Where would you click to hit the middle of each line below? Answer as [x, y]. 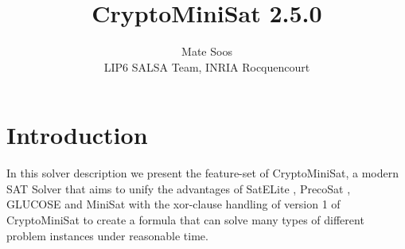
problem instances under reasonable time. [107, 235]
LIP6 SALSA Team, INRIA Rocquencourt [207, 66]
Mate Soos [207, 51]
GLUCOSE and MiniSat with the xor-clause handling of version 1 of [173, 204]
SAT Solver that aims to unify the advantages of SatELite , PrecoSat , [179, 188]
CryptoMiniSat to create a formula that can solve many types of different [185, 220]
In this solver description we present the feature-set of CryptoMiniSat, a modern [202, 173]
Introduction [77, 135]
